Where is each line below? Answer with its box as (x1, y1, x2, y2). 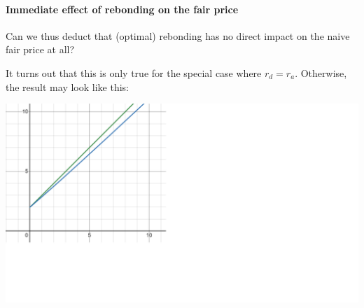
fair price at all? (6, 42, 75, 57)
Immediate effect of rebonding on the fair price (6, 1, 239, 16)
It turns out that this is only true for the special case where (6, 65, 262, 80)
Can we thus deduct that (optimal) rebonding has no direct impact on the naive (6, 28, 350, 43)
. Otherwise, (295, 65, 347, 80)
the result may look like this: (6, 79, 129, 94)
